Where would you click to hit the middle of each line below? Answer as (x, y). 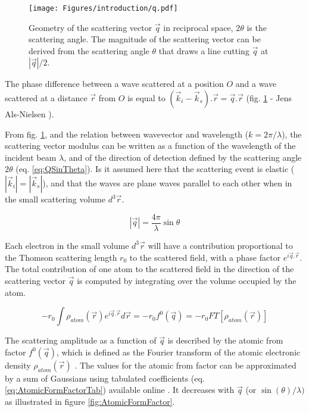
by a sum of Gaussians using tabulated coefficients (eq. (105, 378)
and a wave (256, 84)
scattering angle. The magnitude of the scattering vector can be (145, 39)
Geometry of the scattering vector (90, 27)
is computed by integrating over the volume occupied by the (187, 281)
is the (257, 27)
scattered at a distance (46, 98)
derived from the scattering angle (89, 50)
